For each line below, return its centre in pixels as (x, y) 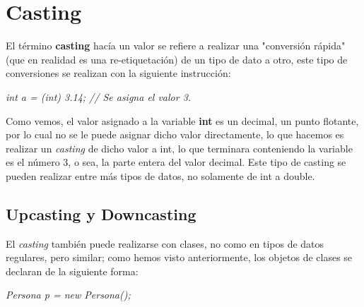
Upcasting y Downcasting (101, 213)
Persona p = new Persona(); (68, 295)
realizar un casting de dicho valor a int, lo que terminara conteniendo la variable (179, 148)
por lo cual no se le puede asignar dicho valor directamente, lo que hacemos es (175, 134)
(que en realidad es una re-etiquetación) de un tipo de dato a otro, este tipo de (177, 59)
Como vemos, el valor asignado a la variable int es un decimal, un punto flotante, (182, 120)
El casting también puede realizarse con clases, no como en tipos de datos (165, 243)
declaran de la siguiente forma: (72, 271)
